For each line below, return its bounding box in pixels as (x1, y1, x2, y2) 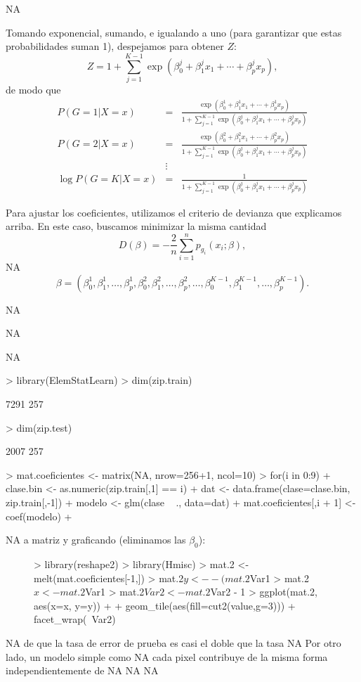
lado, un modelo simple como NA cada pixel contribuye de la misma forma (6, 649, 328, 664)
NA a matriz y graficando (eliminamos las (6, 532, 186, 547)
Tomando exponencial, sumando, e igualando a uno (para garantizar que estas (6, 25, 342, 39)
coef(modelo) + (6, 508, 72, 523)
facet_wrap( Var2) (34, 612, 116, 626)
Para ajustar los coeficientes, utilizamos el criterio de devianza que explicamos (6, 205, 342, 219)
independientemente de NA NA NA (6, 663, 159, 678)
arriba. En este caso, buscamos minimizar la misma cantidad (6, 219, 267, 233)
